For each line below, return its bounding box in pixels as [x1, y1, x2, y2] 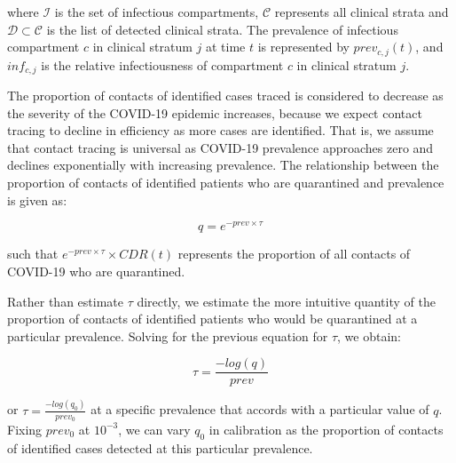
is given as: [7, 190, 67, 209]
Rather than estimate [7, 291, 123, 310]
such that [7, 244, 59, 263]
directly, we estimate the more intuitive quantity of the [137, 291, 436, 310]
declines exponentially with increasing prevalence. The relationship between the [7, 156, 439, 174]
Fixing [7, 419, 43, 438]
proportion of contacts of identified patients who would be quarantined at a [7, 309, 418, 328]
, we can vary [118, 419, 191, 438]
